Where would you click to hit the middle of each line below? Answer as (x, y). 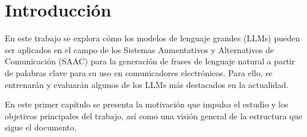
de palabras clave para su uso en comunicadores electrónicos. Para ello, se (139, 72)
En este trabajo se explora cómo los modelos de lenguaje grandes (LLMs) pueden (152, 38)
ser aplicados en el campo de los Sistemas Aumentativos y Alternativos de (140, 49)
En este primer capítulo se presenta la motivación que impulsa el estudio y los (147, 104)
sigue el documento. (41, 127)
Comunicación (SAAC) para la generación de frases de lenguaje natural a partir (150, 61)
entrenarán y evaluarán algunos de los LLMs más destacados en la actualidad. (147, 84)
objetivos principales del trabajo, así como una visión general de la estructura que (153, 115)
